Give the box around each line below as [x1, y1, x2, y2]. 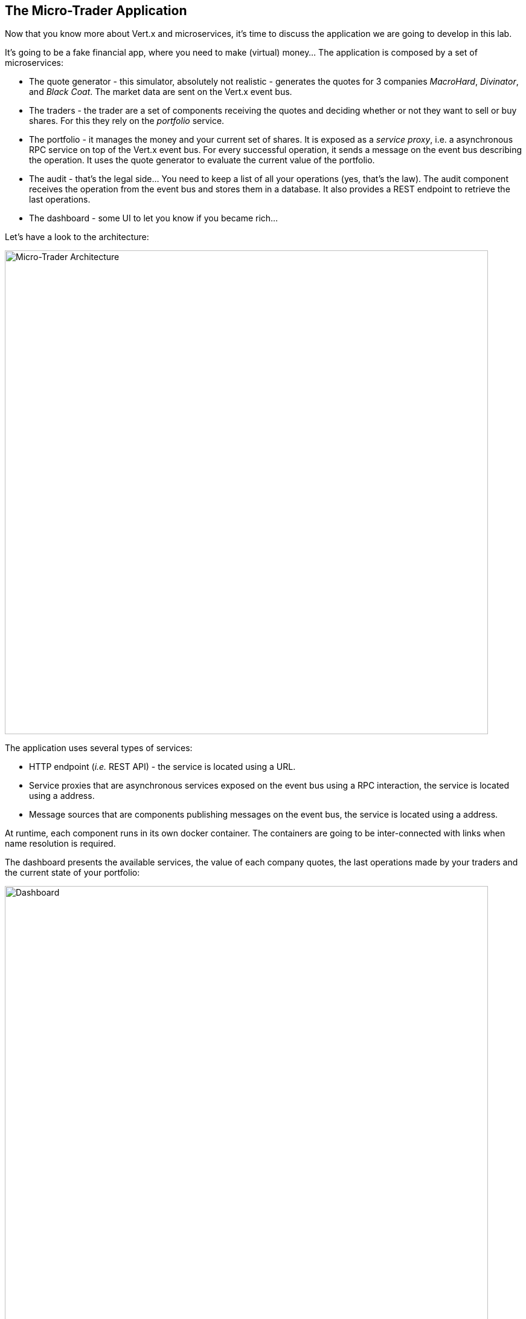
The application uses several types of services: [5, 743, 193, 754]
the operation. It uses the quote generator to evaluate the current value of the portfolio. [29, 155, 375, 166]
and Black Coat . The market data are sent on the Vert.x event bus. [29, 86, 292, 97]
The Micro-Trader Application [5, 3, 187, 18]
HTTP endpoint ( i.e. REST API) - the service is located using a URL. [29, 761, 296, 772]
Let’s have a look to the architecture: [5, 232, 149, 243]
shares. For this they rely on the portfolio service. [29, 116, 225, 126]
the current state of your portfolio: [5, 867, 140, 878]
